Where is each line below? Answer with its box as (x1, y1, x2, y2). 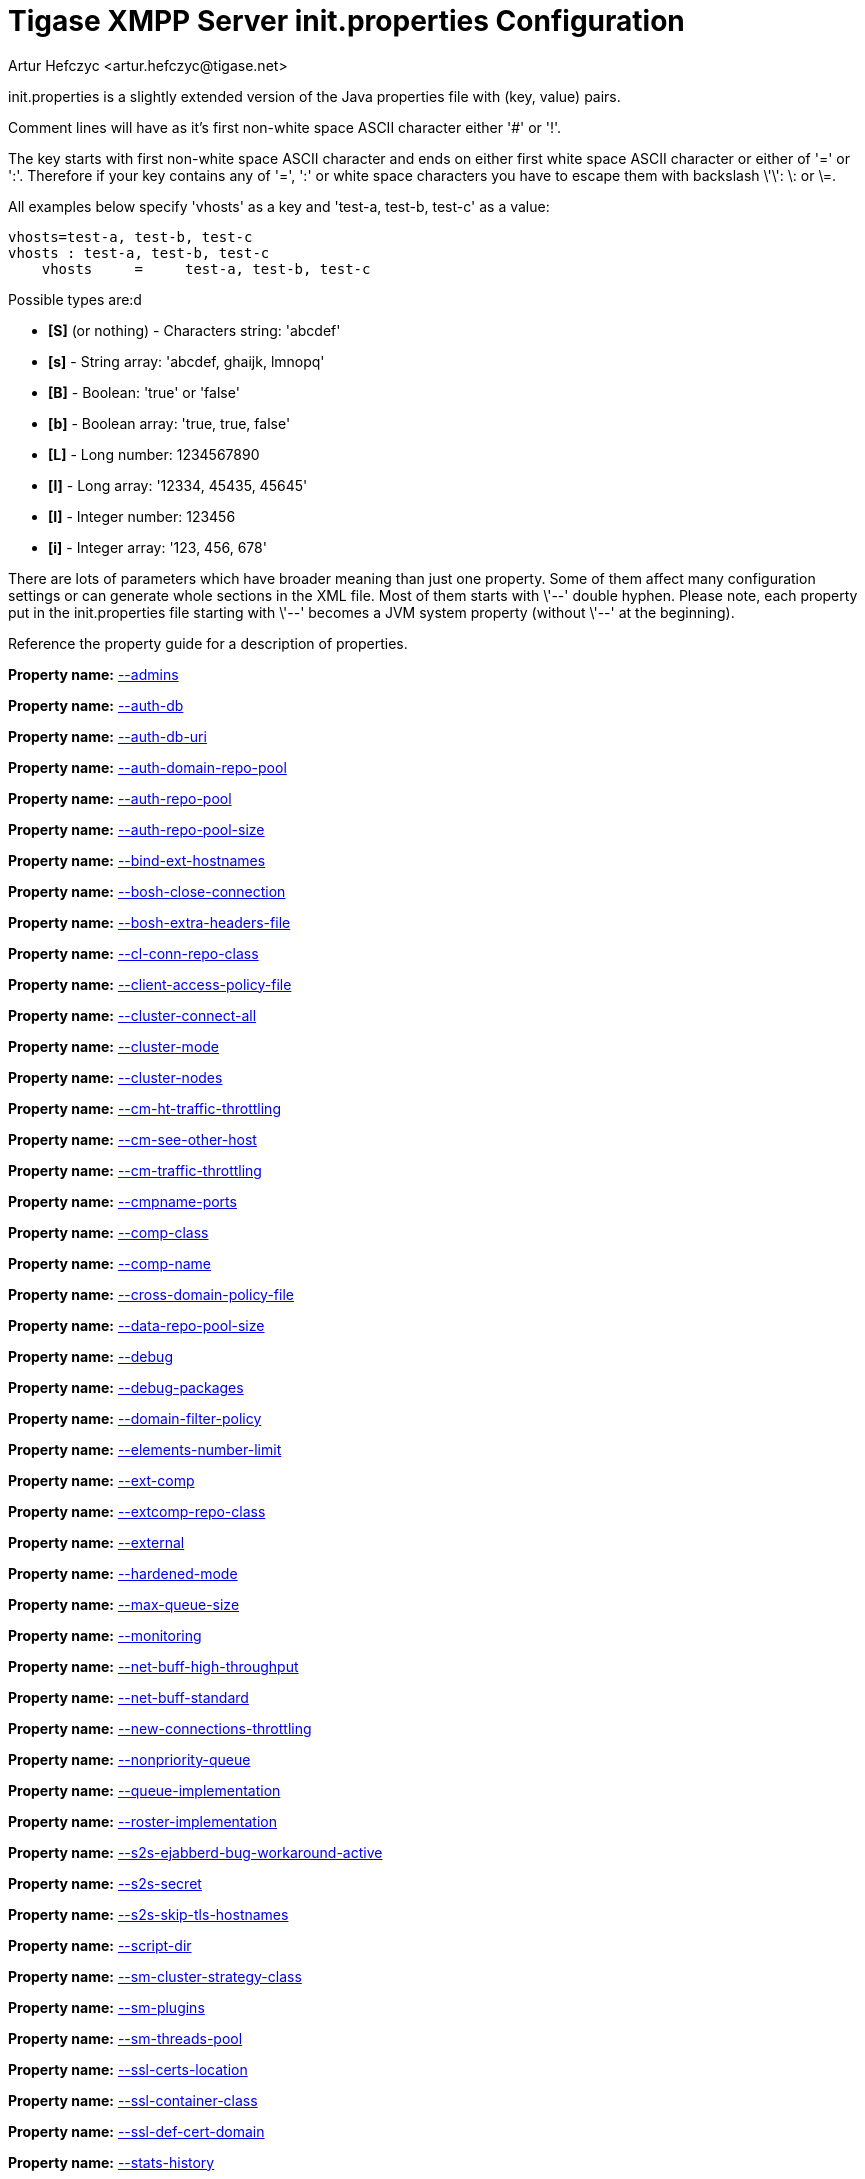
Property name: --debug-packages (8, 1378, 244, 1396)
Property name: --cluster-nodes (8, 1068, 223, 1086)
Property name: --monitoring (8, 1626, 202, 1644)
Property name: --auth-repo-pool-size (8, 820, 265, 838)
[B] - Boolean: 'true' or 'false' (48, 383, 240, 401)
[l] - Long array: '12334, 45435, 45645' (48, 476, 308, 494)
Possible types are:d (8, 290, 142, 308)
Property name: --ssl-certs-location (8, 2060, 248, 2078)
